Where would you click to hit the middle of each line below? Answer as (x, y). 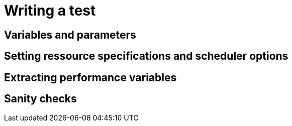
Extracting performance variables (90, 77)
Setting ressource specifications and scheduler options (146, 56)
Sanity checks (40, 99)
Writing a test (50, 11)
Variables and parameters (70, 35)
